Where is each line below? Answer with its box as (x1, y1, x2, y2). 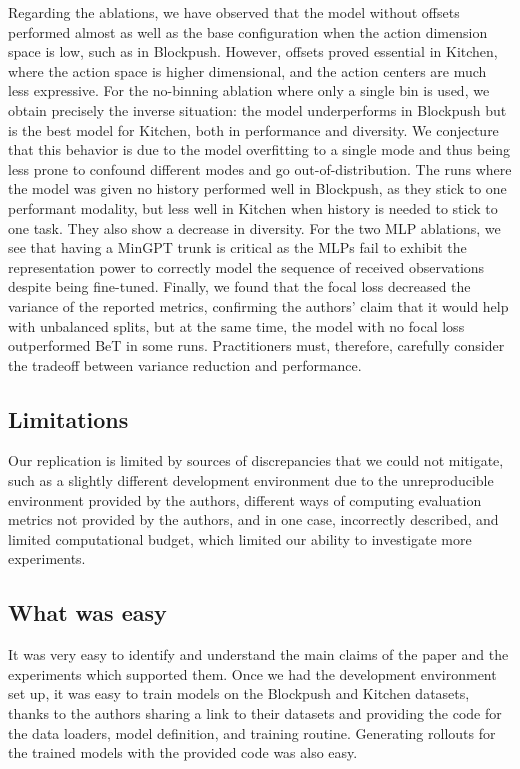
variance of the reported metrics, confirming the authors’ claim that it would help (8, 295, 509, 316)
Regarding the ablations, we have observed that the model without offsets (8, 2, 460, 22)
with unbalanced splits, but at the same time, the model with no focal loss (8, 315, 465, 336)
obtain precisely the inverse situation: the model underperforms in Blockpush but (8, 99, 507, 120)
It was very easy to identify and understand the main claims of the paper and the (8, 644, 509, 665)
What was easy (8, 597, 167, 628)
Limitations (8, 403, 129, 434)
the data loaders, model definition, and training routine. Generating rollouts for (8, 722, 496, 743)
